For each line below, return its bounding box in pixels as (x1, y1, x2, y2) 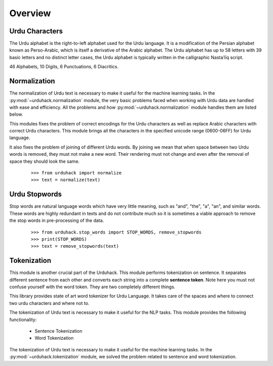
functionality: (9, 316, 37, 323)
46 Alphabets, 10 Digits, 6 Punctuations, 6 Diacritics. (9, 64, 119, 70)
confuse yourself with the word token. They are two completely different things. (9, 284, 175, 290)
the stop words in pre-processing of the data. (9, 217, 104, 223)
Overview (9, 8, 51, 19)
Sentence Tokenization (34, 328, 83, 334)
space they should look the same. (9, 158, 80, 164)
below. (9, 111, 23, 117)
